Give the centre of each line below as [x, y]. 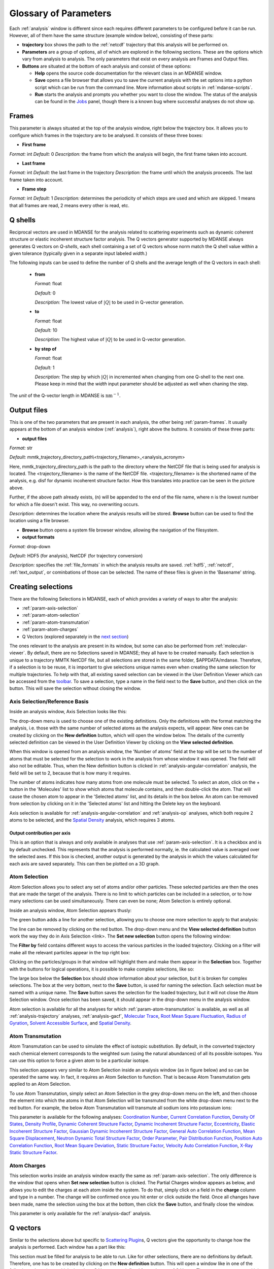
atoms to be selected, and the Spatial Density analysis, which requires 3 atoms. [92, 820]
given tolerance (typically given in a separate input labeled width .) [78, 253]
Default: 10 [46, 330]
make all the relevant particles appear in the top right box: [70, 952]
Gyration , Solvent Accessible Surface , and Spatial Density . [71, 1023]
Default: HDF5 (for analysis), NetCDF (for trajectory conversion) [76, 555]
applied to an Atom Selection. [40, 1084]
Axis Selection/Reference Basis [49, 702]
